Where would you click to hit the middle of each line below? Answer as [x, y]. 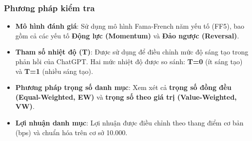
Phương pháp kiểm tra [49, 8]
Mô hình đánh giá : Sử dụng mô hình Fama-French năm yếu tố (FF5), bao [130, 26]
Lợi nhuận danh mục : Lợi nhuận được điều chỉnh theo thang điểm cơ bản [129, 122]
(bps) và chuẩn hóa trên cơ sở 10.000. [71, 132]
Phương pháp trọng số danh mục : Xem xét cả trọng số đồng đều [123, 87]
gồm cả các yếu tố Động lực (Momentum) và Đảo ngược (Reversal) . [127, 35]
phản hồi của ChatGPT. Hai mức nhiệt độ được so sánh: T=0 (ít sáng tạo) [129, 61]
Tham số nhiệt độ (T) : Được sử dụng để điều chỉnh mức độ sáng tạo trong [132, 52]
